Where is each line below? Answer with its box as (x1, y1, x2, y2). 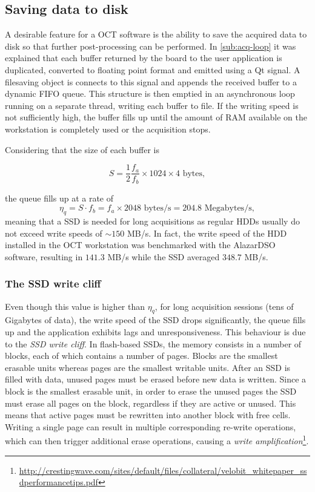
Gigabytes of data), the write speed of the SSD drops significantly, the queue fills (5, 313, 306, 326)
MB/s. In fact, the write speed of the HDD (127, 226, 287, 239)
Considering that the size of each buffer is (5, 143, 160, 156)
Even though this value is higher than (5, 300, 145, 312)
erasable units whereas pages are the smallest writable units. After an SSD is (5, 361, 291, 373)
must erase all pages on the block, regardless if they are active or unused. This (5, 396, 296, 409)
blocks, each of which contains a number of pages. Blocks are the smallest (5, 349, 278, 362)
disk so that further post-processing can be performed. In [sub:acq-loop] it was (5, 39, 296, 52)
